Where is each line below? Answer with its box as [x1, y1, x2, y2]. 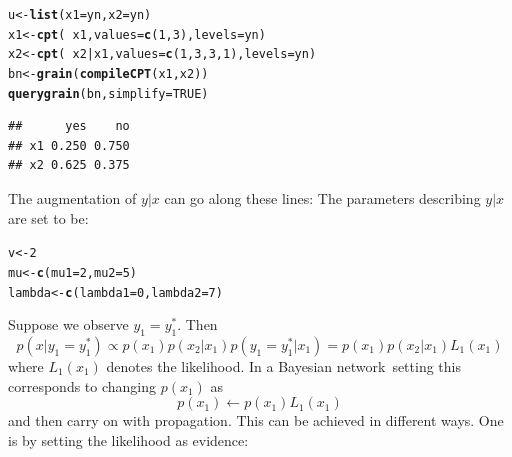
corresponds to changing [8, 375, 157, 396]
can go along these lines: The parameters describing [164, 188, 481, 209]
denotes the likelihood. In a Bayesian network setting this [106, 356, 461, 377]
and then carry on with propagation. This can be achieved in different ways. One [8, 410, 504, 431]
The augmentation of [8, 188, 137, 209]
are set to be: [8, 207, 89, 228]
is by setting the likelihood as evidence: [8, 429, 249, 450]
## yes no [8, 119, 130, 134]
